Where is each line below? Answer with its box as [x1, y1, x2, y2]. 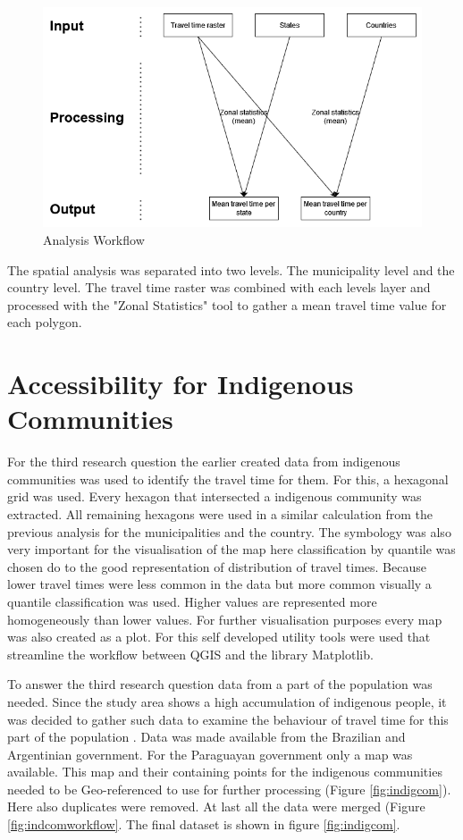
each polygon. [7, 313, 82, 332]
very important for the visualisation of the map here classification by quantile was [7, 540, 456, 559]
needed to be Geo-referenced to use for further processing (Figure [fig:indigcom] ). [7, 779, 451, 798]
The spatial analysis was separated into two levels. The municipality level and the [7, 260, 455, 279]
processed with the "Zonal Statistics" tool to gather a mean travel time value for [7, 295, 447, 314]
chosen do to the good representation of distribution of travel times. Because [7, 557, 426, 575]
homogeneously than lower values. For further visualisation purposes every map [7, 609, 442, 628]
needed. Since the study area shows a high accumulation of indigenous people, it [7, 692, 447, 710]
